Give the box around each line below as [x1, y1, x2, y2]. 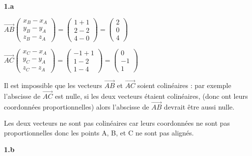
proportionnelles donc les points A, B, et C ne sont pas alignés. [4, 127, 194, 137]
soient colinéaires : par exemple [137, 80, 231, 90]
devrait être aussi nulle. [164, 101, 235, 111]
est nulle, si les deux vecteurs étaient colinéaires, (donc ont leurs [55, 90, 248, 101]
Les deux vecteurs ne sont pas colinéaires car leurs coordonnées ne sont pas [4, 118, 230, 128]
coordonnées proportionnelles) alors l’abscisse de [4, 101, 149, 111]
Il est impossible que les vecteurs [4, 80, 102, 90]
